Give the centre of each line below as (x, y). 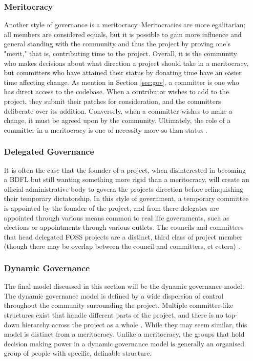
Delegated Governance (49, 151)
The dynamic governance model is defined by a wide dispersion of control (114, 295)
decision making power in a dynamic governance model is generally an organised (124, 343)
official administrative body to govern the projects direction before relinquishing (124, 189)
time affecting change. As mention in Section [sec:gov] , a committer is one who (122, 82)
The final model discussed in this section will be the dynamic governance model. (124, 286)
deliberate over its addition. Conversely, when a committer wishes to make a (118, 110)
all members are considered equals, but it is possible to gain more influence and (123, 34)
